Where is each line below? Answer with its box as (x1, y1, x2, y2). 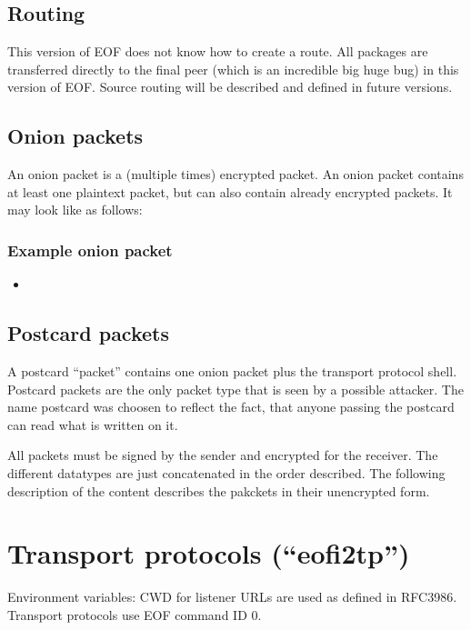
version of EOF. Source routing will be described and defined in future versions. (7, 77, 453, 96)
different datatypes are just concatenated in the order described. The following (7, 463, 446, 482)
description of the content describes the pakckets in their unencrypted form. (7, 481, 430, 500)
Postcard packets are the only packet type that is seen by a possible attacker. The (7, 379, 464, 398)
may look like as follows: (7, 200, 143, 219)
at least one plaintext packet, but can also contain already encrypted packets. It (7, 182, 453, 201)
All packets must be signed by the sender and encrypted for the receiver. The (7, 445, 438, 465)
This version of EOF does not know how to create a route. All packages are (7, 42, 428, 61)
